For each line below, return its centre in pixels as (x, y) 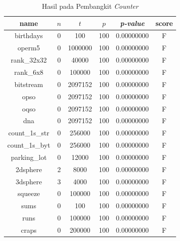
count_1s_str (29, 133)
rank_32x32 (29, 60)
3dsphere (29, 181)
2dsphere (29, 169)
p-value (132, 23)
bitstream (29, 84)
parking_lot (29, 157)
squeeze (29, 193)
